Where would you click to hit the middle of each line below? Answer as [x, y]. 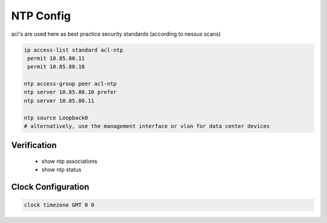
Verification [34, 145]
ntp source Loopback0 [56, 118]
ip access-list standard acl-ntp [74, 50]
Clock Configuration [50, 187]
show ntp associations [69, 161]
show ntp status [61, 170]
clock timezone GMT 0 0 [59, 205]
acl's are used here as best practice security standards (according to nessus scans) [116, 34]
